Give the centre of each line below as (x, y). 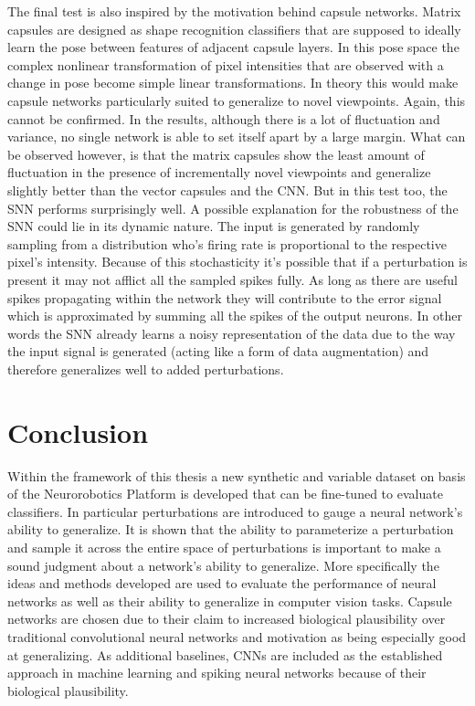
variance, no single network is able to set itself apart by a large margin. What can (237, 137)
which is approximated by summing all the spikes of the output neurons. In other (235, 316)
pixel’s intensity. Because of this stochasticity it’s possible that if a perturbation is (237, 262)
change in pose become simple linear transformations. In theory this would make (233, 83)
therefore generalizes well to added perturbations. (146, 369)
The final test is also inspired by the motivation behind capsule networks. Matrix (234, 11)
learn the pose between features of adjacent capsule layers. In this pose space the (233, 47)
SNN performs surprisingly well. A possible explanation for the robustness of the (233, 208)
